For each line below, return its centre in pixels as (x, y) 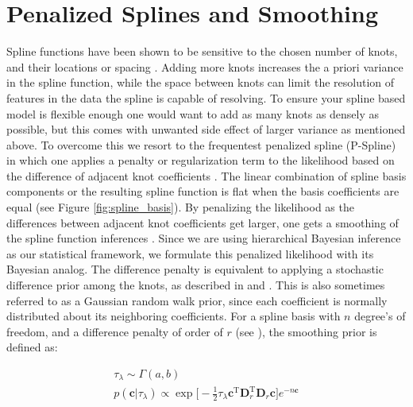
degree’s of (380, 316)
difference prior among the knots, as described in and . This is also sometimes (196, 285)
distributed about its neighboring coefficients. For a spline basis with (174, 316)
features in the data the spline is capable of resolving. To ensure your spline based (206, 97)
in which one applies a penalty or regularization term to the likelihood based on (201, 160)
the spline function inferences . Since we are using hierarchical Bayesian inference (204, 238)
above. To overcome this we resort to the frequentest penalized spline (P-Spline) (201, 144)
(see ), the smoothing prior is (306, 331)
